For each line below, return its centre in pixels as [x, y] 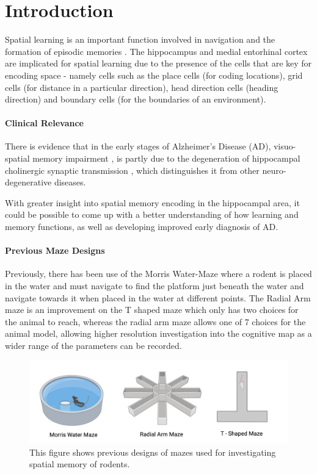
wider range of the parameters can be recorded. [93, 345]
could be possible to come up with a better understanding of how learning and [152, 214]
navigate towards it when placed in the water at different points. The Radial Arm [158, 297]
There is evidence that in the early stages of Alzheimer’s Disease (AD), [138, 146]
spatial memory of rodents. [80, 464]
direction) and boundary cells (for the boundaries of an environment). [136, 99]
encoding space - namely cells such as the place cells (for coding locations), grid [154, 75]
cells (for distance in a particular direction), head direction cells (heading [142, 87]
